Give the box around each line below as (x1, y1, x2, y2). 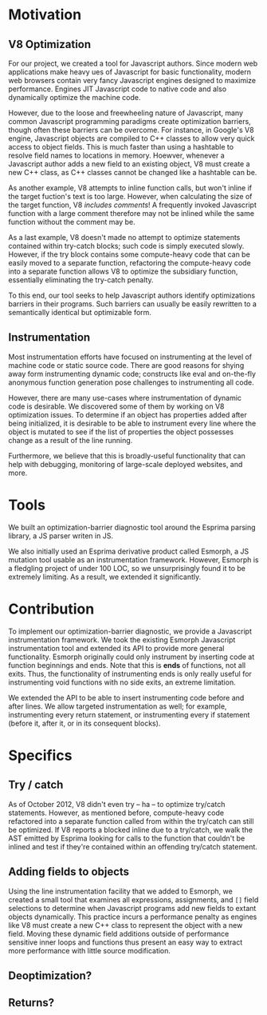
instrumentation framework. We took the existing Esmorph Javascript (8, 634, 236, 645)
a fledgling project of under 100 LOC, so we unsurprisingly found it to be (8, 563, 245, 573)
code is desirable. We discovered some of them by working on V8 (8, 402, 225, 411)
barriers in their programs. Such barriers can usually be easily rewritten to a (8, 299, 257, 309)
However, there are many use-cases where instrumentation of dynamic (8, 393, 241, 402)
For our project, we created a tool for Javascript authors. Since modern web (8, 58, 258, 68)
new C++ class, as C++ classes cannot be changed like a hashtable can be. (8, 168, 257, 177)
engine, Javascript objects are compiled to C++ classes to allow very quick (8, 134, 255, 143)
